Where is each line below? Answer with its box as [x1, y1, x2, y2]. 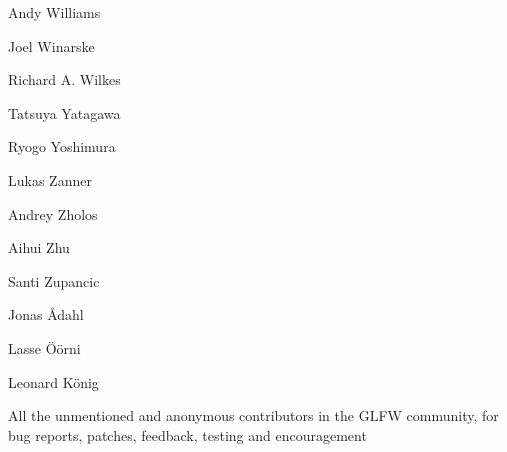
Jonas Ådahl [8, 304, 84, 325]
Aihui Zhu [8, 237, 70, 258]
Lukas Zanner [8, 169, 92, 190]
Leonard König [8, 371, 99, 392]
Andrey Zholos [8, 203, 98, 224]
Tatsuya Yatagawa [8, 102, 121, 123]
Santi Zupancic [8, 270, 100, 291]
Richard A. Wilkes [8, 69, 121, 90]
